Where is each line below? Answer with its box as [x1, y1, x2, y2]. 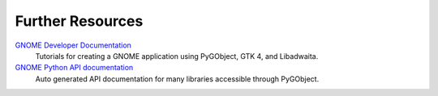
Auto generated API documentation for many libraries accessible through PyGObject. [35, 73, 320, 84]
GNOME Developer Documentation [15, 40, 131, 50]
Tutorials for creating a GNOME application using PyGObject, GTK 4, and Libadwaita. [35, 51, 319, 61]
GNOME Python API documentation [15, 63, 134, 73]
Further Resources [15, 12, 144, 30]
